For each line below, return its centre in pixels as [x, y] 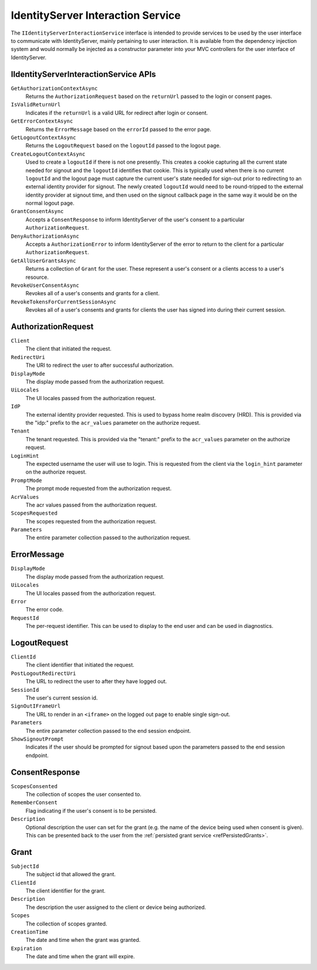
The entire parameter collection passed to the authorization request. [108, 538]
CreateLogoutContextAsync [48, 154]
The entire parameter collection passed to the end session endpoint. [108, 731]
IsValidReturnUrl [36, 105]
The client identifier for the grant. [65, 891]
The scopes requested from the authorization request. [91, 521]
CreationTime [30, 932]
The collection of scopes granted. [66, 924]
